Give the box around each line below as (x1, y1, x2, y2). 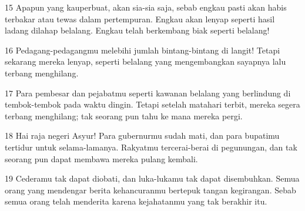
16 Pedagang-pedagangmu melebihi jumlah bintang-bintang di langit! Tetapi (5, 43, 280, 56)
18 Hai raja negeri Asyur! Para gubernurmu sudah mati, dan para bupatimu (5, 129, 280, 142)
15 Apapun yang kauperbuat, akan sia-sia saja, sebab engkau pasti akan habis (5, 1, 287, 13)
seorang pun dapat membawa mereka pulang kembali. (5, 152, 198, 165)
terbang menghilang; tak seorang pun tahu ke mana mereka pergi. (5, 109, 243, 122)
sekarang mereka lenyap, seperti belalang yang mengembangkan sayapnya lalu (5, 55, 286, 68)
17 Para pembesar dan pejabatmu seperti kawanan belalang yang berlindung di (5, 86, 291, 99)
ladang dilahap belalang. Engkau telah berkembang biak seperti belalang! (5, 24, 270, 36)
